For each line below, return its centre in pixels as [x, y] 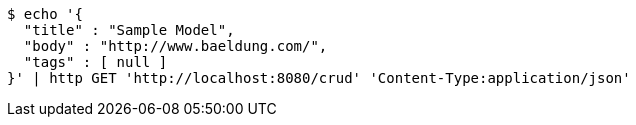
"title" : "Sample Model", [129, 30]
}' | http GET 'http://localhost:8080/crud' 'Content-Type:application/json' [319, 78]
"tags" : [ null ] [95, 62]
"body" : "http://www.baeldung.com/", [175, 46]
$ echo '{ [45, 14]
